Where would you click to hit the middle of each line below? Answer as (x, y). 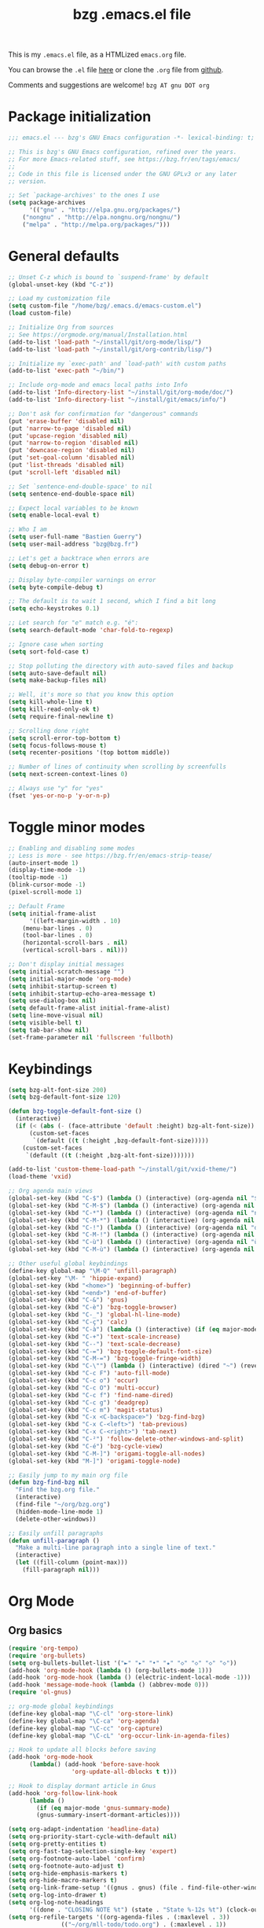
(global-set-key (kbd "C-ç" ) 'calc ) (68, 1323)
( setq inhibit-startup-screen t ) (63, 986)
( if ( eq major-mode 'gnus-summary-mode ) (103, 1808)
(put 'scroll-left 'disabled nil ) (65, 472)
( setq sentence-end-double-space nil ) (71, 494)
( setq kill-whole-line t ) (50, 702)
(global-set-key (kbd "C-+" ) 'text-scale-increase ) (94, 1337)
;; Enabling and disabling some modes (71, 848)
